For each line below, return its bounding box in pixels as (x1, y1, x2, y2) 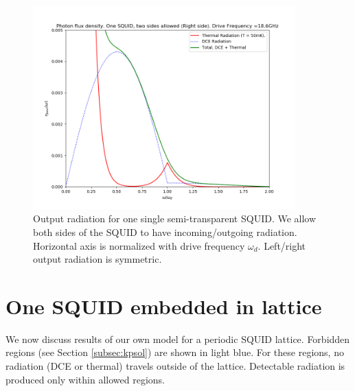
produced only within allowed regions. (5, 372, 165, 386)
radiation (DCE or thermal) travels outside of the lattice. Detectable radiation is (5, 359, 345, 373)
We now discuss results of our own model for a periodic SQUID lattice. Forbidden (5, 331, 350, 346)
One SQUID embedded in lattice (5, 292, 322, 320)
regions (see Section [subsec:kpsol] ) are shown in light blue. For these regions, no (5, 345, 344, 359)
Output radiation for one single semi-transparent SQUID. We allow (33, 211, 317, 226)
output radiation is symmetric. (33, 252, 162, 266)
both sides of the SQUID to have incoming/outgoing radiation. (33, 224, 297, 239)
